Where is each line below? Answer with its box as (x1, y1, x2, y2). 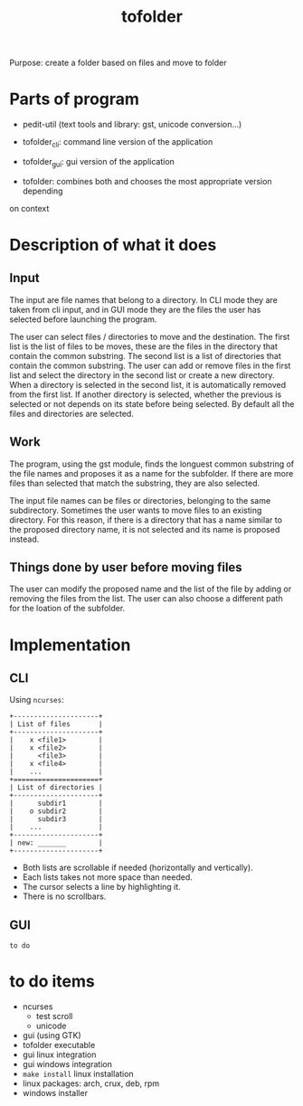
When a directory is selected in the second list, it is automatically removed (9, 379, 287, 390)
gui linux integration (22, 1049, 97, 1060)
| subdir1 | (9, 799, 103, 808)
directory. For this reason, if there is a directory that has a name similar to (9, 514, 283, 525)
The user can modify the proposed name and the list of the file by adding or (9, 583, 292, 594)
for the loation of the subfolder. (9, 603, 126, 614)
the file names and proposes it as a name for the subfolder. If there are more (9, 468, 294, 478)
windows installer (22, 1088, 89, 1099)
